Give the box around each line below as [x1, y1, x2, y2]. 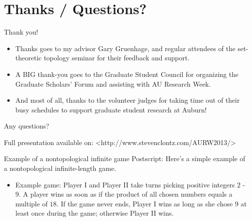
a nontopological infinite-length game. [4, 163, 117, 173]
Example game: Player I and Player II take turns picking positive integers [15, 179, 235, 189]
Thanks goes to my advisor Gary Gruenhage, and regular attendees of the [15, 43, 235, 53]
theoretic [15, 53, 42, 63]
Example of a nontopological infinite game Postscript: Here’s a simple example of [4, 153, 245, 164]
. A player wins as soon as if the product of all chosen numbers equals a [18, 189, 233, 199]
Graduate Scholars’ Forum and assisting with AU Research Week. [15, 78, 211, 89]
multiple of [15, 198, 48, 208]
